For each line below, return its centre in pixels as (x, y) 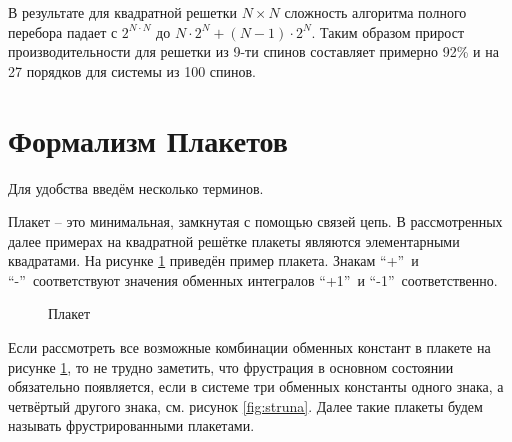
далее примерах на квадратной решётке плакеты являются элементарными (234, 240)
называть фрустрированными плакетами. (131, 425)
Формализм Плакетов (148, 139)
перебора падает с (63, 31)
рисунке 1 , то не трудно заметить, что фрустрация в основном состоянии (231, 366)
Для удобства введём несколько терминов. (136, 187)
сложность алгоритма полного (375, 12)
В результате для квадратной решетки (122, 12)
